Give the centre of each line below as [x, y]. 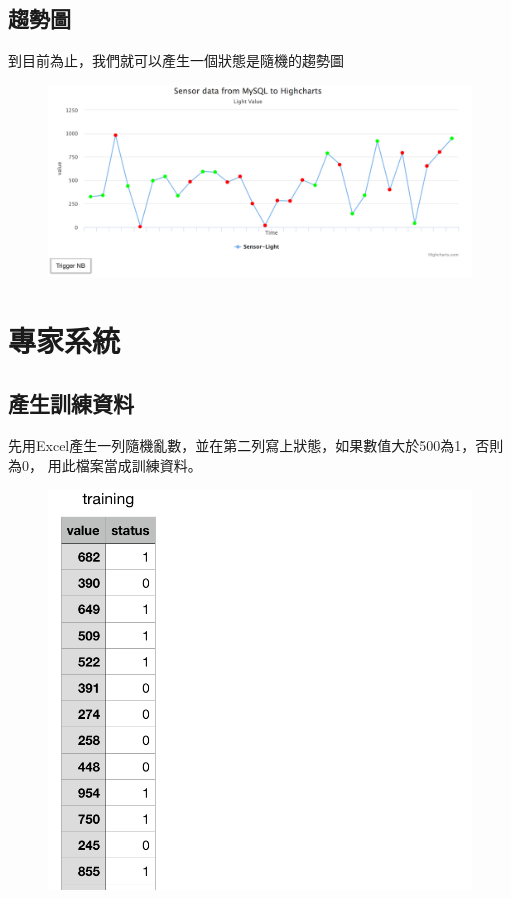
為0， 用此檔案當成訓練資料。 [105, 464]
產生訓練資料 [71, 403]
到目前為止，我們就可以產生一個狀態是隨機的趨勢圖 [176, 60]
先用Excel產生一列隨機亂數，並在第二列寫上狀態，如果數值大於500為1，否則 [256, 445]
